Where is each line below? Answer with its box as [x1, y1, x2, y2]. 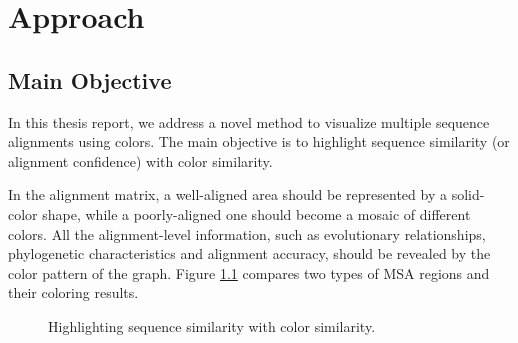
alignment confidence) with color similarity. [8, 150, 273, 171]
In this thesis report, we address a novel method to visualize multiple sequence [8, 111, 490, 132]
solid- [451, 184, 485, 205]
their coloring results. [8, 282, 139, 303]
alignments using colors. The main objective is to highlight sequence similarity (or [8, 131, 510, 152]
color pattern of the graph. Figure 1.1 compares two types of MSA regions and [8, 262, 490, 283]
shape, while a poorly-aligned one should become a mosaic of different [42, 203, 471, 224]
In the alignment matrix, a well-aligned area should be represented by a [8, 184, 447, 205]
